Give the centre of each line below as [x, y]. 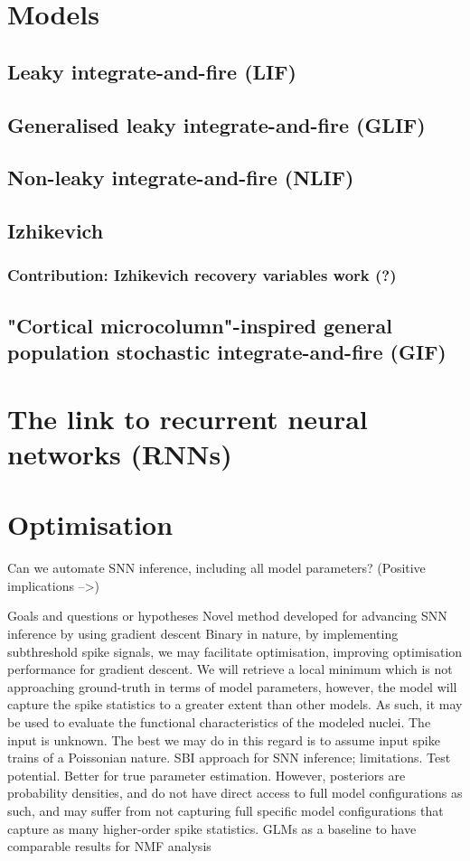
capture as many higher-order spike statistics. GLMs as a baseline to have [212, 828]
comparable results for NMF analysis [109, 846]
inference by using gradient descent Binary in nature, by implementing [203, 633]
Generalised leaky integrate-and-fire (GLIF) [216, 124]
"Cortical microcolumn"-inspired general [200, 325]
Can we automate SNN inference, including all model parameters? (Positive [216, 568]
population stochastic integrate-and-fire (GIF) [227, 352]
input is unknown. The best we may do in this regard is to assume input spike [224, 739]
